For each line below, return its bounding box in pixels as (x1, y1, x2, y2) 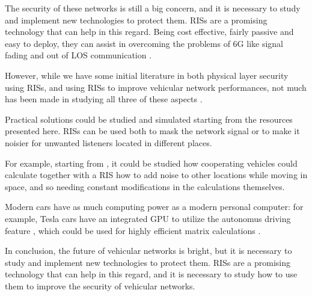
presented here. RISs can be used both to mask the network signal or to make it (5, 125, 300, 137)
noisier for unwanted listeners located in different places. (5, 136, 212, 149)
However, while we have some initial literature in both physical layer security (5, 69, 289, 81)
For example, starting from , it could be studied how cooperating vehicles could (5, 156, 298, 169)
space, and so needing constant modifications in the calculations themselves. (5, 180, 285, 193)
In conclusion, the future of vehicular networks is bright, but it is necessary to (5, 244, 292, 257)
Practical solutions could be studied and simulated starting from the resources (5, 113, 293, 125)
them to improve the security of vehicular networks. (5, 279, 195, 292)
